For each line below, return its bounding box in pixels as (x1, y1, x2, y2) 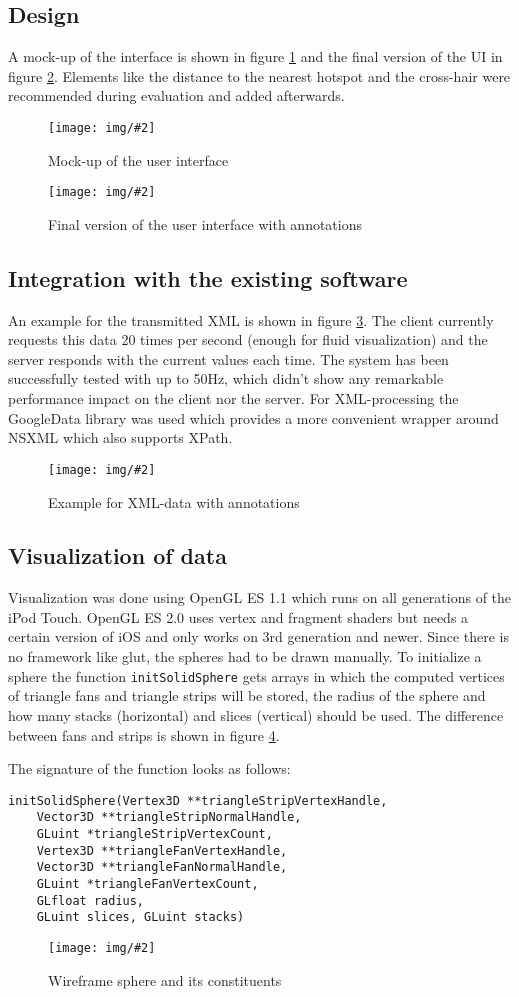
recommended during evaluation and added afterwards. (8, 85, 345, 106)
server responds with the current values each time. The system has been (8, 348, 449, 369)
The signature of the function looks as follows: (8, 758, 291, 779)
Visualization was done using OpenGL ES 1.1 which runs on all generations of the (8, 587, 512, 608)
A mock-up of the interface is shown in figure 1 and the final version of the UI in (8, 46, 503, 67)
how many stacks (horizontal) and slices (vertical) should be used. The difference (8, 704, 504, 725)
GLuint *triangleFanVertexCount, (36, 876, 259, 891)
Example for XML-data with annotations (48, 491, 300, 512)
